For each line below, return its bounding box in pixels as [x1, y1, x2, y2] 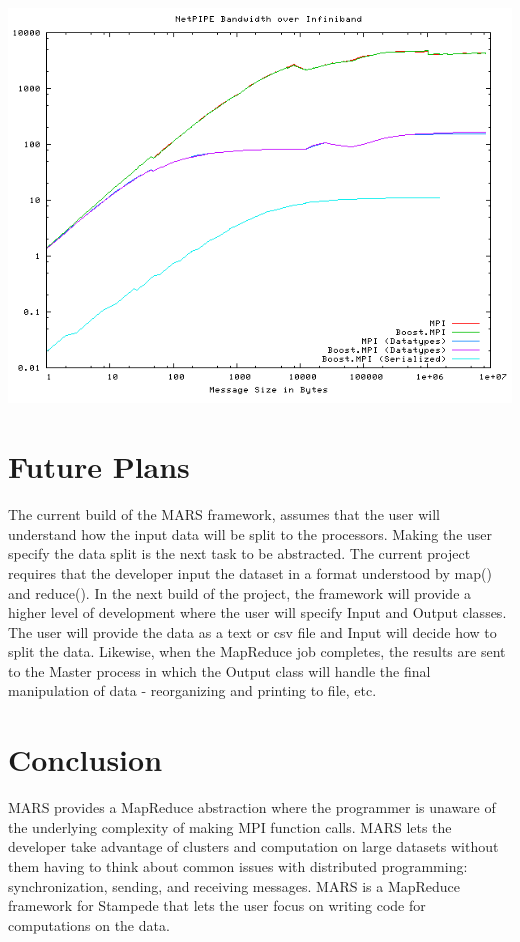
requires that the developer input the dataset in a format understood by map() [8, 562, 492, 583]
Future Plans [8, 446, 190, 487]
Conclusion [8, 739, 163, 780]
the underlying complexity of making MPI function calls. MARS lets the [8, 816, 452, 837]
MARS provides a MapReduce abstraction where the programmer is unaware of [8, 797, 496, 818]
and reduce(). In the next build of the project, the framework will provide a [8, 582, 472, 603]
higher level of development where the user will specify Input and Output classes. [8, 602, 507, 623]
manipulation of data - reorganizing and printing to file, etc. [8, 680, 377, 701]
